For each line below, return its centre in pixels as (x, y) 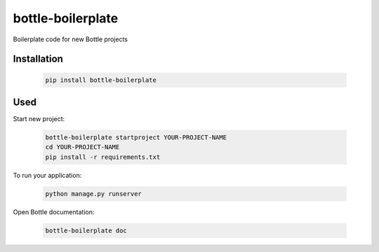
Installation (38, 59)
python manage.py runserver (93, 194)
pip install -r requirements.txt (103, 157)
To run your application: (47, 175)
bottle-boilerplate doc (86, 230)
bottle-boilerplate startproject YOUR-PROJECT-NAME (136, 138)
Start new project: (39, 119)
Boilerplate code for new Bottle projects (70, 39)
